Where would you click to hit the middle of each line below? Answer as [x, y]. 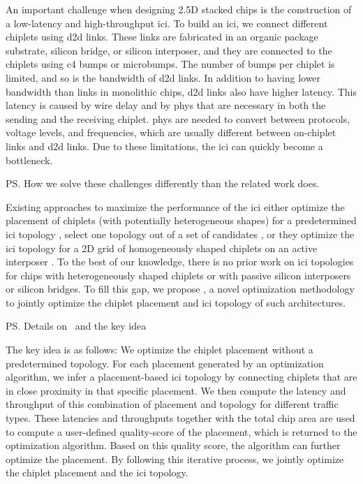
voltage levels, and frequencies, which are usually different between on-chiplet [171, 132]
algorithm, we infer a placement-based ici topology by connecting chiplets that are [181, 377]
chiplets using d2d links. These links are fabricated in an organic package [162, 37]
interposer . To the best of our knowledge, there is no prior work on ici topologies [180, 262]
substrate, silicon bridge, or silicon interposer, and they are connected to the [169, 50]
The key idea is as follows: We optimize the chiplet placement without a [160, 350]
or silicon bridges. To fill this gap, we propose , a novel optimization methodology [180, 289]
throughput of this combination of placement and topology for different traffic [172, 404]
